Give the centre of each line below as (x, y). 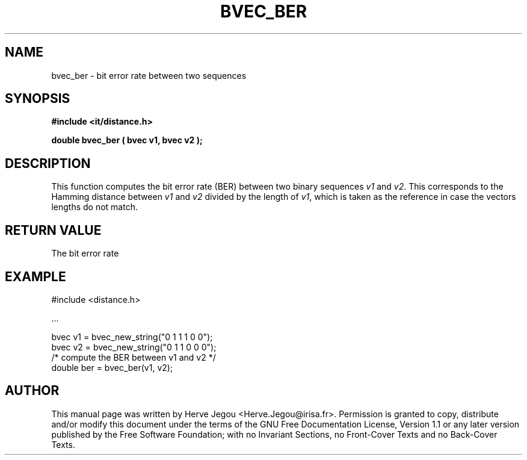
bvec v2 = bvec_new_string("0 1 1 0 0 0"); (134, 347)
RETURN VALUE (53, 230)
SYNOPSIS (38, 99)
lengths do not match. (94, 207)
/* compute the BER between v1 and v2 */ (134, 357)
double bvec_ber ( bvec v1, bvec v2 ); (127, 140)
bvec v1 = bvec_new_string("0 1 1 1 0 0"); (132, 337)
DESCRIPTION (48, 163)
